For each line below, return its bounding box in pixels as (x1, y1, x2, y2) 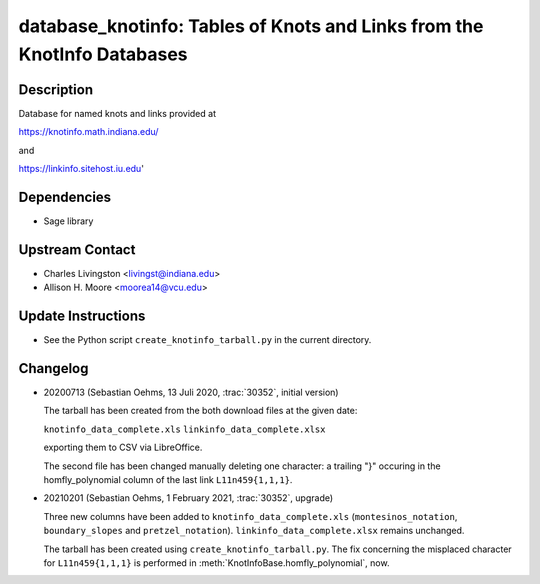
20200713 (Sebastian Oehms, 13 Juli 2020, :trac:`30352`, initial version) (43, 386, 339, 399)
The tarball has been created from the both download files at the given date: (43, 405, 358, 417)
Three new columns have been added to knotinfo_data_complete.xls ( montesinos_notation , (43, 510, 458, 522)
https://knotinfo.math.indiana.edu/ (18, 126, 159, 138)
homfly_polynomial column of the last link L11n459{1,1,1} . (43, 474, 293, 485)
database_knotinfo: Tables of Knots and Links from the (18, 15, 484, 37)
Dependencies (18, 188, 112, 205)
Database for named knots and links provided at (18, 107, 217, 119)
